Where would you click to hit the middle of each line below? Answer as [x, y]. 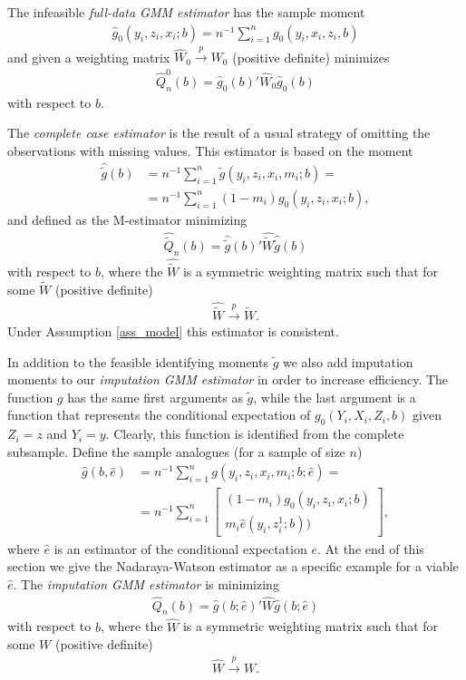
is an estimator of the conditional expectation [180, 548]
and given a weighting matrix [89, 57]
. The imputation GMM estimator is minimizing [146, 583]
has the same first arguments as [155, 397]
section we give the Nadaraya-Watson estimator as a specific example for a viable [233, 566]
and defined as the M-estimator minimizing [127, 219]
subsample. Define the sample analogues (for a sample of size [176, 451]
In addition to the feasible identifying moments [138, 361]
